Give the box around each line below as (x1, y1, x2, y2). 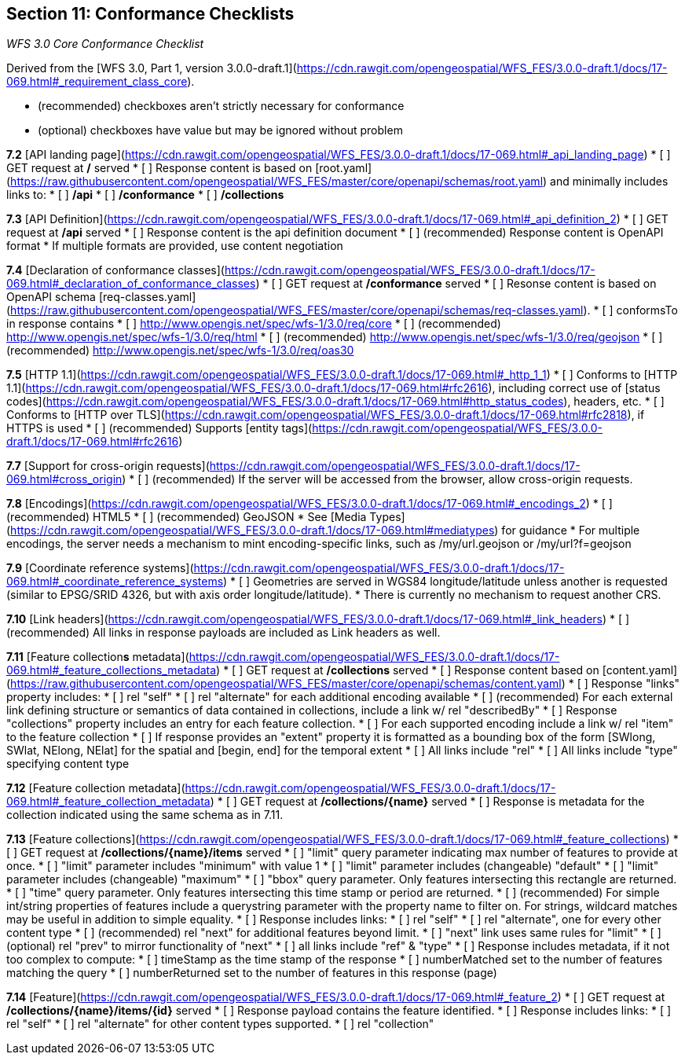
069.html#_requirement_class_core (6, 75, 188, 89)
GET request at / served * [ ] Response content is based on (6, 161, 313, 175)
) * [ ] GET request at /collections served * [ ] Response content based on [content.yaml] (216, 663, 678, 677)
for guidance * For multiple (501, 523, 640, 538)
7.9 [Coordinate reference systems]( (6, 561, 194, 575)
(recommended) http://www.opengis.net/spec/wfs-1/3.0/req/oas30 (6, 343, 354, 358)
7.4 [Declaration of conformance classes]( (6, 263, 225, 277)
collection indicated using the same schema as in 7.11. (6, 808, 284, 822)
